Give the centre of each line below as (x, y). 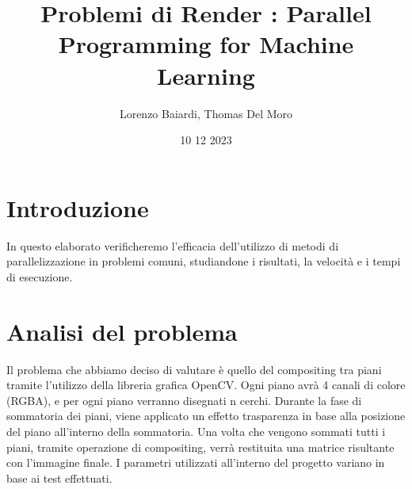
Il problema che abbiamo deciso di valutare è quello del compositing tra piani (194, 369)
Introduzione (78, 207)
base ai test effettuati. (59, 478)
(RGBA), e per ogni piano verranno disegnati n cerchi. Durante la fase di (184, 400)
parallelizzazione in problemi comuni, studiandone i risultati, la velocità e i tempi (204, 261)
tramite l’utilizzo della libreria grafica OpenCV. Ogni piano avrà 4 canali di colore (206, 385)
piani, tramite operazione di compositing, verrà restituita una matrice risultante (200, 447)
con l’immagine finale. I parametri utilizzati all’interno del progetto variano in (196, 462)
